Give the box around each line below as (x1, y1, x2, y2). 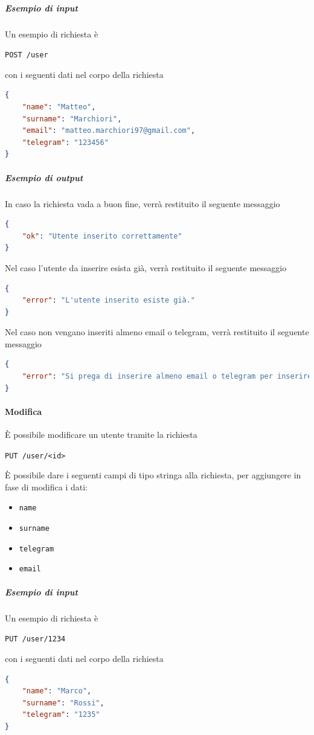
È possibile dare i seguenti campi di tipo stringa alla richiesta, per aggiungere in (5, 469, 301, 481)
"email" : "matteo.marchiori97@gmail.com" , (22, 126, 196, 135)
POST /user (5, 51, 48, 60)
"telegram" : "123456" (22, 138, 109, 147)
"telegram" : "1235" (22, 710, 100, 719)
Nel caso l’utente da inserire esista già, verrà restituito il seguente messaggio (5, 261, 287, 274)
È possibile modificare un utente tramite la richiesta (5, 428, 197, 441)
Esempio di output (5, 171, 83, 184)
